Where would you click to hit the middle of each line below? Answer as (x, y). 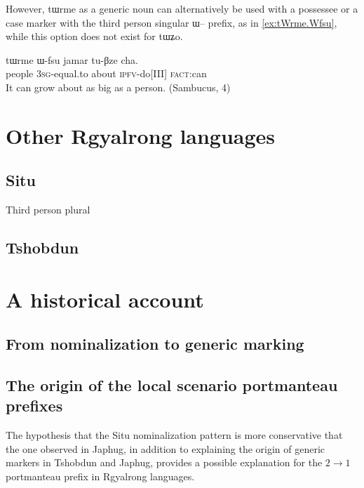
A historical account (105, 299)
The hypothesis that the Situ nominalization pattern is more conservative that (174, 435)
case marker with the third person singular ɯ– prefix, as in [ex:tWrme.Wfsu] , (171, 22)
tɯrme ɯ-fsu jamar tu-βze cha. (72, 59)
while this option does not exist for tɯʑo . (94, 36)
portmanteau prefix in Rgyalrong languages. (100, 476)
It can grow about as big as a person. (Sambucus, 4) (118, 87)
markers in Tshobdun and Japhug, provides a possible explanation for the (164, 462)
